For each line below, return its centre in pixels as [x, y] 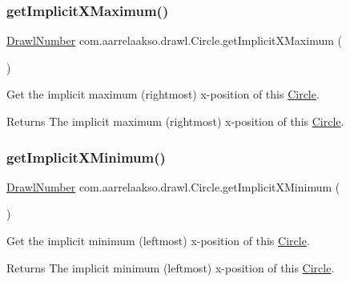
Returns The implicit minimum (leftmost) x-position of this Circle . [171, 267]
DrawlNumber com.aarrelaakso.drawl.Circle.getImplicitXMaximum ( [174, 40]
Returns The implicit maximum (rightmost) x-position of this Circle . [175, 121]
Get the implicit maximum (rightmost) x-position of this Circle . [163, 94]
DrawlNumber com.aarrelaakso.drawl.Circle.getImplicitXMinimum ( [173, 186]
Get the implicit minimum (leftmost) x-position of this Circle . [158, 240]
